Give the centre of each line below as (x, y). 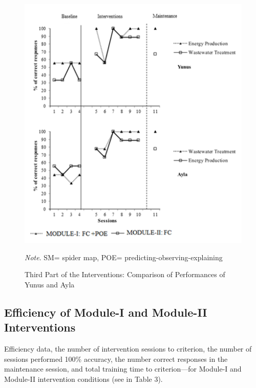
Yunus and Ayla (50, 284)
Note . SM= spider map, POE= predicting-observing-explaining (124, 257)
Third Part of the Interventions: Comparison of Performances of (125, 274)
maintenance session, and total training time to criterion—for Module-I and (123, 369)
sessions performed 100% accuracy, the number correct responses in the (116, 358)
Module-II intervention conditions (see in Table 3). (83, 379)
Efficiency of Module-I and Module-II (106, 312)
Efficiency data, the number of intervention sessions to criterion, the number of (128, 348)
